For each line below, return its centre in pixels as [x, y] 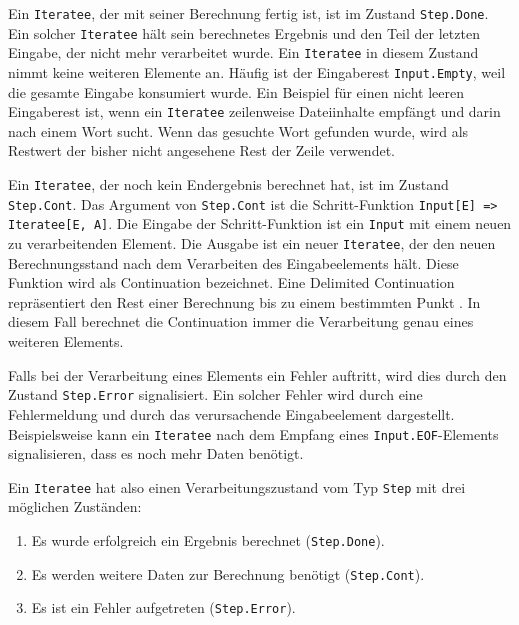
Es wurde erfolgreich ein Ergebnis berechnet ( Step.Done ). [208, 540]
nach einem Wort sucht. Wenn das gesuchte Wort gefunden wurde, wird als [238, 130]
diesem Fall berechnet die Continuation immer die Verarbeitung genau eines [241, 321]
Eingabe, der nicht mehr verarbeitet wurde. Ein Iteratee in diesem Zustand [243, 52]
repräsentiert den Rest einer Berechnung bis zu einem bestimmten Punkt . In [244, 301]
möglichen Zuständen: [75, 506]
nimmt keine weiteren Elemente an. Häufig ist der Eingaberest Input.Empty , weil [257, 71]
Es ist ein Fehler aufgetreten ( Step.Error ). [163, 607]
